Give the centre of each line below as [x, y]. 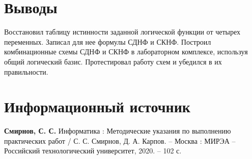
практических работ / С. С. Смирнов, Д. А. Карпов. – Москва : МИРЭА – [120, 140]
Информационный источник [97, 106]
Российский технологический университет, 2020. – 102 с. [93, 151]
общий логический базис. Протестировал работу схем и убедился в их [113, 61]
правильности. [26, 71]
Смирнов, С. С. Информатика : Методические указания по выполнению [118, 131]
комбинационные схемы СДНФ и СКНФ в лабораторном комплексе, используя [126, 52]
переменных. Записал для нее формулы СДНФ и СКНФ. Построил [108, 41]
